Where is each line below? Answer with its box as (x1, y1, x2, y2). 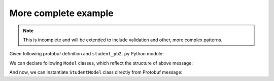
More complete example (9, 8, 114, 19)
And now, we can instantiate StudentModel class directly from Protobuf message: (9, 69, 183, 75)
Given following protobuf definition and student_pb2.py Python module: (9, 51, 164, 57)
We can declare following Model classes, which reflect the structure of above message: (9, 60, 193, 66)
